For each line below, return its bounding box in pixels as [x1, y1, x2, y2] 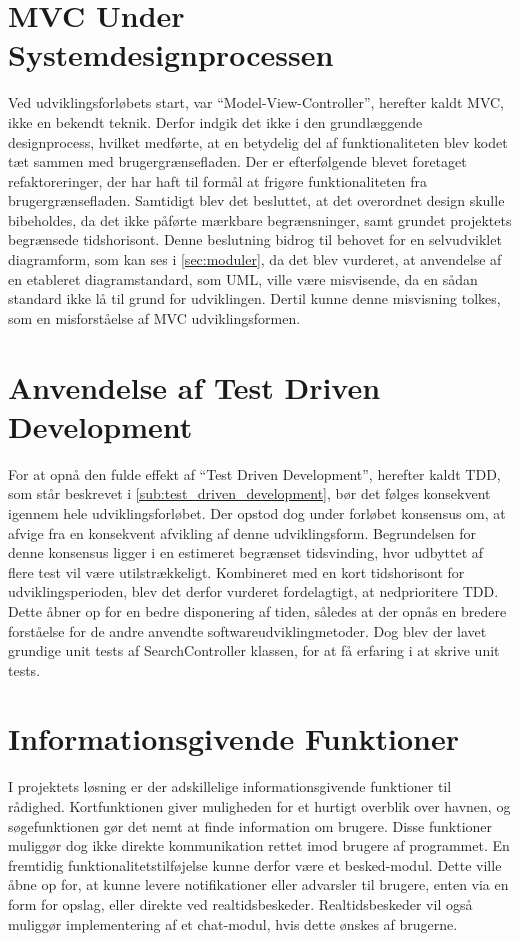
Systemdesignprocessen [8, 34, 334, 75]
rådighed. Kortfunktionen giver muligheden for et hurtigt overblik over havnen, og [8, 796, 511, 816]
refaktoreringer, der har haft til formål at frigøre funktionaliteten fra [8, 170, 427, 191]
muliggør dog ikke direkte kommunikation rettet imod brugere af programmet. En [8, 835, 510, 856]
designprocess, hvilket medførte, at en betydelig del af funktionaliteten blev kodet [8, 131, 508, 152]
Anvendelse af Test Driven [8, 366, 381, 407]
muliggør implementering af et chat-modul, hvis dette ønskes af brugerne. [8, 913, 458, 934]
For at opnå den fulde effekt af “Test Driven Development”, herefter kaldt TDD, [8, 463, 501, 484]
